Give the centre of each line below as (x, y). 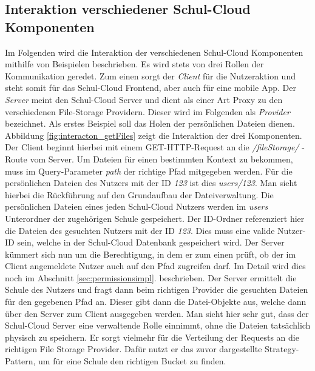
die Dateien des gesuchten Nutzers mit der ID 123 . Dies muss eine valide (140, 230)
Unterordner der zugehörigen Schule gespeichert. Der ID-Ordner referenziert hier (155, 218)
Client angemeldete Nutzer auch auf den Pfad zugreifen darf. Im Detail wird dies (155, 266)
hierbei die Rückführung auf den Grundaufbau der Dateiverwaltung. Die (139, 194)
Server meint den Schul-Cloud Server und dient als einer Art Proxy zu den (144, 99)
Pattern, (20, 361)
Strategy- (282, 349)
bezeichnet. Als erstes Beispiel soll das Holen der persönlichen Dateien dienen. (150, 123)
